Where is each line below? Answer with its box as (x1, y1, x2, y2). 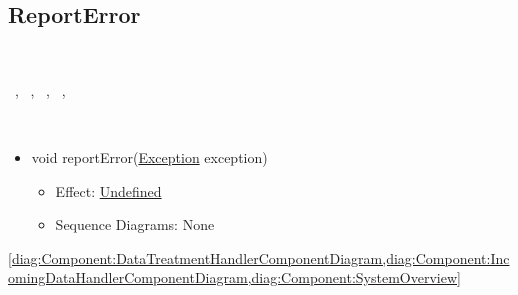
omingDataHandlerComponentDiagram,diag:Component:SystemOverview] (8, 267, 461, 288)
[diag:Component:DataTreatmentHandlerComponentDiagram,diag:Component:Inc (8, 247, 510, 268)
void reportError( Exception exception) (31, 146, 268, 167)
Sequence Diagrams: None (55, 214, 215, 235)
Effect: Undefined (55, 180, 162, 201)
